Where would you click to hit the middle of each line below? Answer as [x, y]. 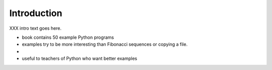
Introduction [36, 13]
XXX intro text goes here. [36, 28]
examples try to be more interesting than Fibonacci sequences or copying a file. [105, 44]
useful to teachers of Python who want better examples [80, 58]
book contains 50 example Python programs [68, 37]
